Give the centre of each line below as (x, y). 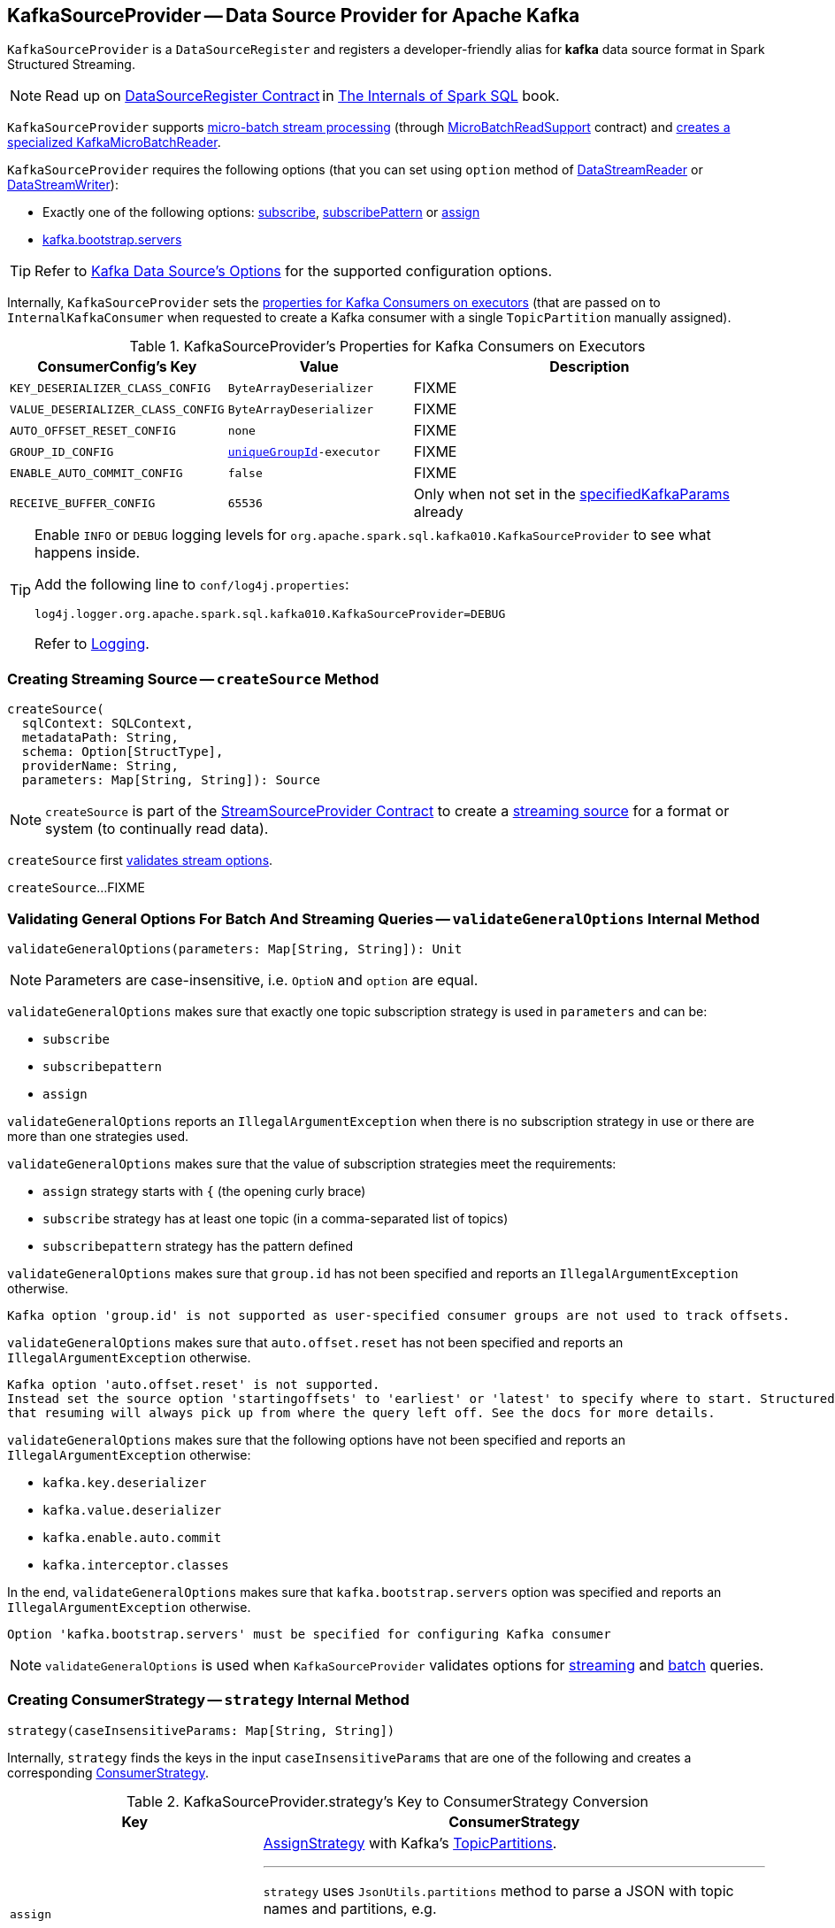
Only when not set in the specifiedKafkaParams (571, 494)
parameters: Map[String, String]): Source (171, 780)
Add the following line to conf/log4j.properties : (192, 585)
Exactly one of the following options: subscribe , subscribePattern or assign (261, 212)
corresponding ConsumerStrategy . (108, 1772)
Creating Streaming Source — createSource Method (193, 679)
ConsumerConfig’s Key (117, 367)
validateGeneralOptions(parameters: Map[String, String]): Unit (235, 949)
